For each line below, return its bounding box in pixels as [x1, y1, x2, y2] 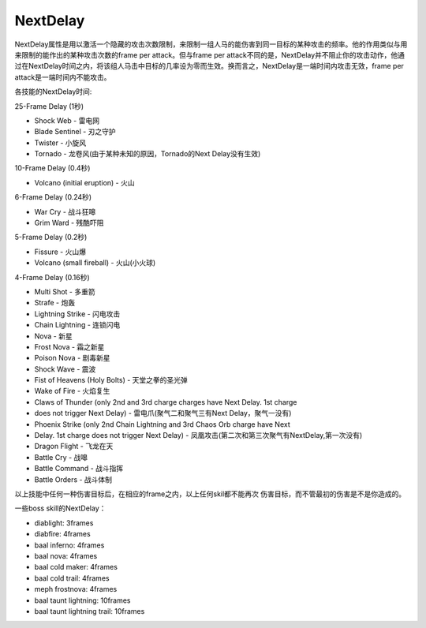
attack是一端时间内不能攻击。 [14, 72, 111, 82]
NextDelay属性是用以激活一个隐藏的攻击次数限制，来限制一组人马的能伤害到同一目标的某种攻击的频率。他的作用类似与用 [14, 39, 408, 49]
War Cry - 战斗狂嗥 [34, 207, 96, 216]
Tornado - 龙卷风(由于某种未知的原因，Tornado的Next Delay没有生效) [34, 149, 261, 159]
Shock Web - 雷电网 [34, 115, 100, 125]
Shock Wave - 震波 [34, 364, 96, 374]
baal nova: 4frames [34, 551, 98, 560]
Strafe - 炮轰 [34, 298, 75, 308]
